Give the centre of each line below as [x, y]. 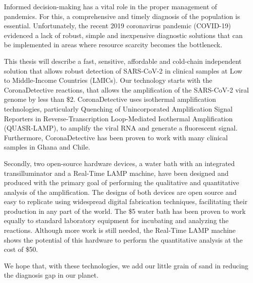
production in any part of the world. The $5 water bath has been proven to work [125, 211]
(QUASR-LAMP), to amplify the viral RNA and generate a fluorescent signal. [121, 128]
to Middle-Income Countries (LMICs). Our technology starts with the [108, 80]
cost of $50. [21, 249]
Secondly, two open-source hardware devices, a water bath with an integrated [119, 163]
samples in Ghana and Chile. [47, 147]
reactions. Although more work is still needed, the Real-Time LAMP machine [120, 230]
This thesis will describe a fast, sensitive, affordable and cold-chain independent [123, 61]
